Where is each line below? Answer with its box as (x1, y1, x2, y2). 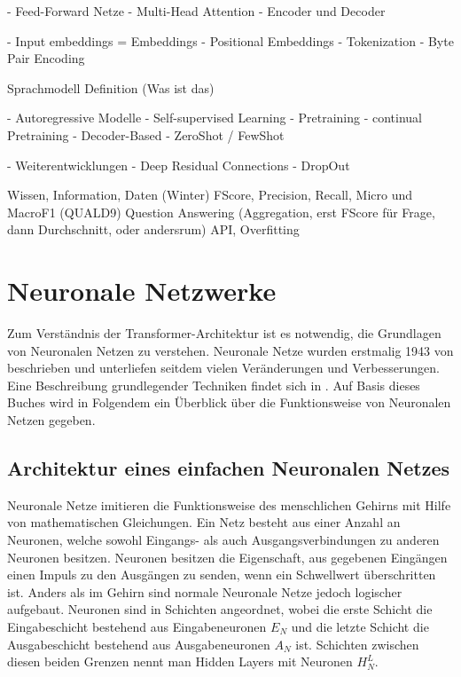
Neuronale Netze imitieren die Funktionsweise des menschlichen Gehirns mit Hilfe (7, 495, 451, 514)
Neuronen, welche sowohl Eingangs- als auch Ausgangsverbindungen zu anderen (7, 531, 440, 549)
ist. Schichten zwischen (295, 634, 419, 653)
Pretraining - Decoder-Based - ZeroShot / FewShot (7, 125, 285, 144)
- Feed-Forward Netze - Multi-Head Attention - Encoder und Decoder (7, 2, 386, 20)
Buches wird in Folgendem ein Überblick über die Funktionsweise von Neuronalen (7, 393, 451, 412)
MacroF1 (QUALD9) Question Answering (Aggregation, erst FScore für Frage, (7, 202, 435, 221)
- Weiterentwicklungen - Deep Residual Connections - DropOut (7, 155, 350, 174)
